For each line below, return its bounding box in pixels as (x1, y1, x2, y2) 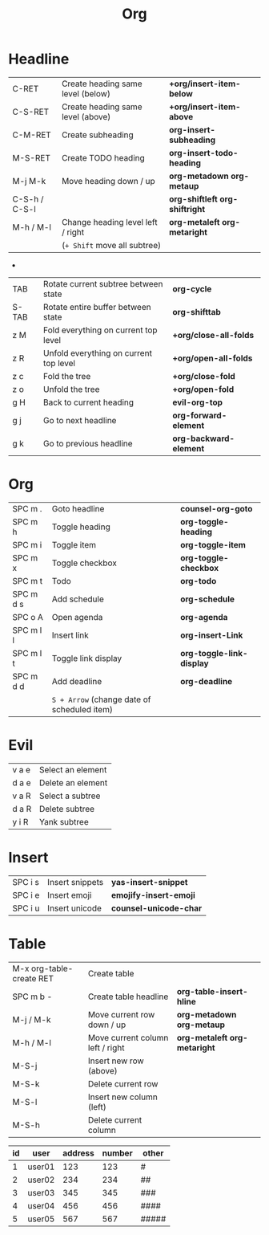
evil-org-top (171, 397, 223, 408)
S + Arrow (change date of (51, 694, 151, 705)
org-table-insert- (176, 985, 248, 997)
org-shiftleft (169, 194, 218, 205)
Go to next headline (42, 414, 117, 426)
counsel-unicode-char (110, 903, 203, 914)
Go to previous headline (42, 438, 134, 449)
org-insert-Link (179, 630, 243, 641)
